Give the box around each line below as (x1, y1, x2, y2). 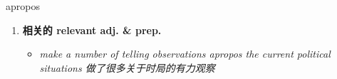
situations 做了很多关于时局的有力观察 (39, 60, 215, 75)
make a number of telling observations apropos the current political (39, 46, 331, 61)
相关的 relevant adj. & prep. (22, 22, 162, 37)
